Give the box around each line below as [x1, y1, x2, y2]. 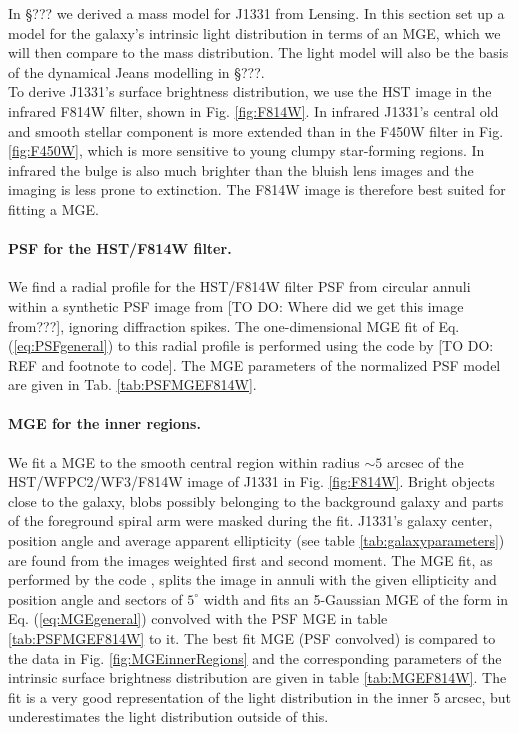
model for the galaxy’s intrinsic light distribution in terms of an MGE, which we [8, 22, 501, 43]
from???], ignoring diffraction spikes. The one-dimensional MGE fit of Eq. [8, 315, 460, 336]
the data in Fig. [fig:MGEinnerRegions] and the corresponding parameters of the [8, 647, 502, 668]
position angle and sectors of [8, 588, 183, 609]
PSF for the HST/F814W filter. [8, 238, 232, 259]
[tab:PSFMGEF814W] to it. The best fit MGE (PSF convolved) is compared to [8, 628, 496, 649]
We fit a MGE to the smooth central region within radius [8, 451, 360, 472]
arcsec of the [386, 451, 464, 472]
